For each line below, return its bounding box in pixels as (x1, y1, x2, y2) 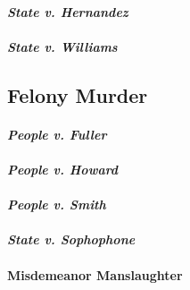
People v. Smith (7, 195, 106, 214)
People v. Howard (7, 159, 119, 178)
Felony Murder (7, 81, 148, 108)
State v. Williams (7, 37, 118, 55)
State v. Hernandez (7, 2, 128, 21)
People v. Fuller (7, 124, 107, 143)
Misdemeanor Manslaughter (7, 265, 183, 284)
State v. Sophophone (7, 230, 136, 249)
